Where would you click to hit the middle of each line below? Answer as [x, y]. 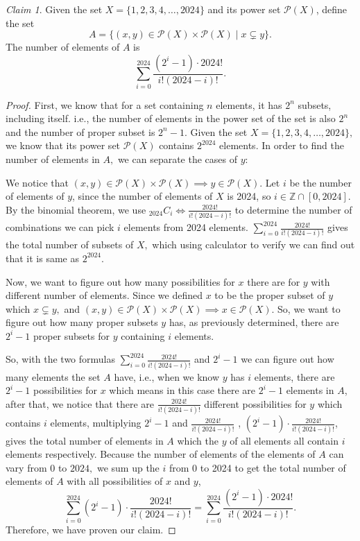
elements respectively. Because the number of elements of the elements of [161, 454]
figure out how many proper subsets [82, 322]
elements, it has [249, 104]
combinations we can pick [60, 227]
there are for [274, 281]
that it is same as [42, 258]
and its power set [244, 9]
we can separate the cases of [177, 158]
